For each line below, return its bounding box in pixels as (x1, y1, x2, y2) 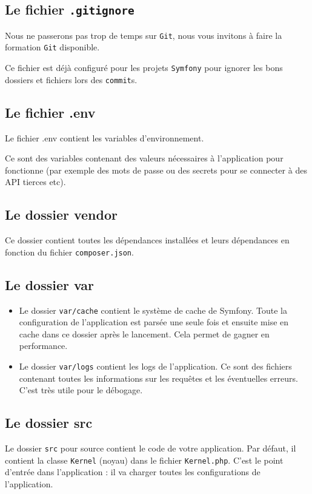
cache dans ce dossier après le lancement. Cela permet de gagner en (19, 327, 270, 340)
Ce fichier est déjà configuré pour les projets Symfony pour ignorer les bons (5, 61, 283, 74)
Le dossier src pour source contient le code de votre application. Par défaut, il (5, 442, 296, 455)
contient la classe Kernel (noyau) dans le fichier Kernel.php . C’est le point (5, 453, 284, 466)
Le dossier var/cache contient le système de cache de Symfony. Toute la (19, 303, 287, 316)
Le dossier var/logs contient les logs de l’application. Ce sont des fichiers (19, 360, 292, 373)
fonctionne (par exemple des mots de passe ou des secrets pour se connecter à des (5, 163, 307, 176)
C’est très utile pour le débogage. (19, 384, 143, 396)
